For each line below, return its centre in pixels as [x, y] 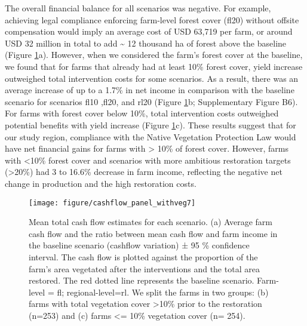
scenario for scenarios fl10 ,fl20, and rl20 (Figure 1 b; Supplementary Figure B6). [151, 101]
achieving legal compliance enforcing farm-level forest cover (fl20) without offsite [152, 19]
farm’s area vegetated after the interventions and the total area [144, 268]
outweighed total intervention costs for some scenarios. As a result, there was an [152, 78]
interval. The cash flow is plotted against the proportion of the [143, 256]
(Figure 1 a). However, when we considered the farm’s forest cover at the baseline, [154, 55]
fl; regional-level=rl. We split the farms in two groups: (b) [163, 292]
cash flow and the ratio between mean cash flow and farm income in [153, 233]
